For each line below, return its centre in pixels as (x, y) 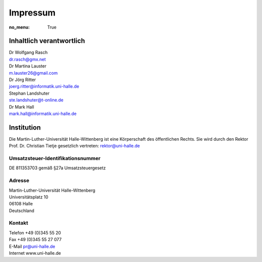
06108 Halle (21, 204)
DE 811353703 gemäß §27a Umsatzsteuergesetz (57, 168)
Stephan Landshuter (29, 93)
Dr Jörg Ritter (23, 80)
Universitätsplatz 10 (29, 197)
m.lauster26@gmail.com (33, 73)
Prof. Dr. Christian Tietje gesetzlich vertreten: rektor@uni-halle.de (74, 146)
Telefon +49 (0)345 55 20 (35, 232)
